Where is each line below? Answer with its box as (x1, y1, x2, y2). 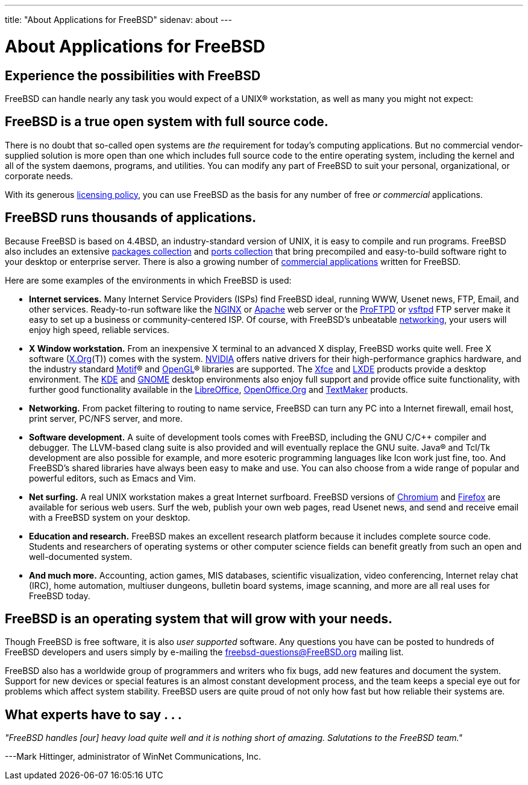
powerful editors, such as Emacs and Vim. (29, 472, 196, 483)
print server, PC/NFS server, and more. (29, 413, 183, 424)
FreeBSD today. (29, 590, 90, 601)
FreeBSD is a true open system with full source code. (5, 114, 328, 130)
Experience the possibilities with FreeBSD (5, 68, 261, 83)
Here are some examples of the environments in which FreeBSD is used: (5, 275, 292, 285)
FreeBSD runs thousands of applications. (5, 210, 257, 226)
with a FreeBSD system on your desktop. (29, 512, 190, 523)
